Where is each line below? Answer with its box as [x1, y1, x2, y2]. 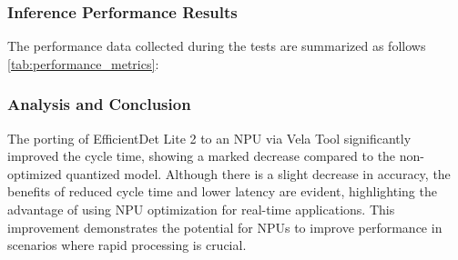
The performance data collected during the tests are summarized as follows [7, 36, 426, 55]
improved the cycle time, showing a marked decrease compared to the [7, 146, 396, 165]
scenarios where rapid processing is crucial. [7, 235, 247, 255]
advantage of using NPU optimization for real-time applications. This [7, 200, 395, 218]
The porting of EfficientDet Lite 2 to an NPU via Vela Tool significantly [7, 128, 412, 147]
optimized [7, 164, 62, 183]
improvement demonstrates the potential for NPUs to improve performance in [7, 217, 443, 236]
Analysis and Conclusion [7, 93, 191, 115]
